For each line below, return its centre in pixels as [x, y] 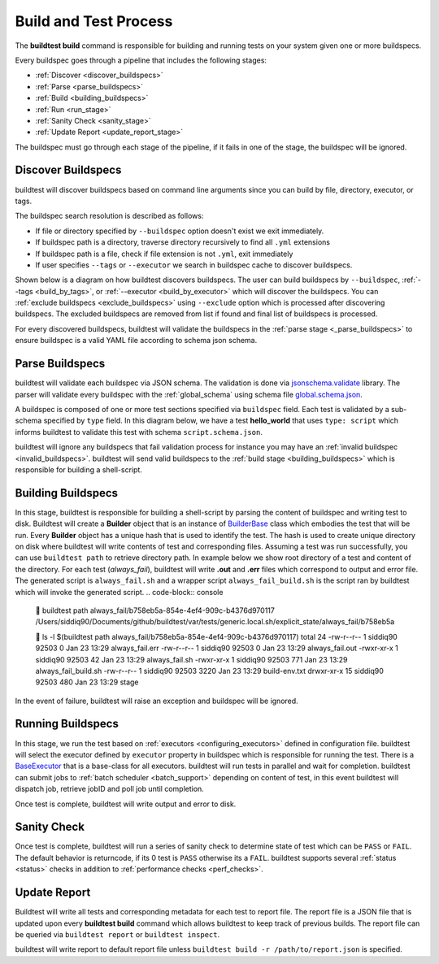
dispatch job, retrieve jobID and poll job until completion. [110, 789]
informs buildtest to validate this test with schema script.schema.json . [139, 432]
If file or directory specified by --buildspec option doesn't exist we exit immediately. [180, 231]
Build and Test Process [94, 21]
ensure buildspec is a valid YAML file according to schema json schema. [136, 341]
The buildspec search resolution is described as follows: [109, 216]
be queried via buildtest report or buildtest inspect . [117, 934]
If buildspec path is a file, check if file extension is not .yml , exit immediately [164, 254]
